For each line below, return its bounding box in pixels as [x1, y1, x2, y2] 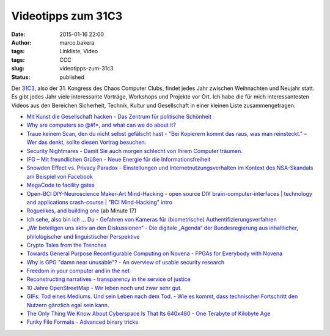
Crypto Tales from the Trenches [26, 241, 107, 248]
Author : [11, 39, 32, 46]
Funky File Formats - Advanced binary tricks [26, 318, 139, 326]
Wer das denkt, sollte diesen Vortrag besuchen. [26, 138, 147, 146]
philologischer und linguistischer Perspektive [26, 233, 140, 240]
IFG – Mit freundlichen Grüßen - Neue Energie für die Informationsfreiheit [26, 156, 211, 163]
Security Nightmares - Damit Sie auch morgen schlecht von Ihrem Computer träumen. [26, 147, 243, 154]
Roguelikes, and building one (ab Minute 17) [26, 207, 137, 214]
